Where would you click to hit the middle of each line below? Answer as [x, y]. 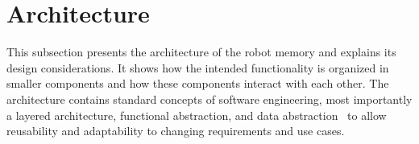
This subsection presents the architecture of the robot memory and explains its [201, 52]
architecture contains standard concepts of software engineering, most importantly [209, 99]
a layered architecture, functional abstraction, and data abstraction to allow [197, 115]
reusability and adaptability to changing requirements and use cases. [176, 131]
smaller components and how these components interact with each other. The [198, 83]
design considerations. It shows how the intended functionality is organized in [198, 67]
